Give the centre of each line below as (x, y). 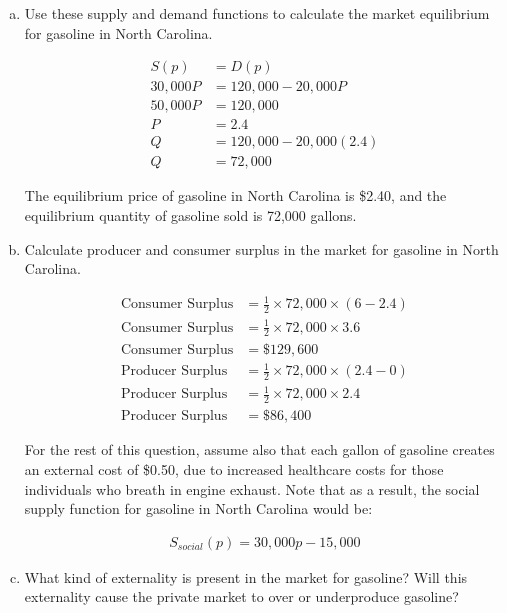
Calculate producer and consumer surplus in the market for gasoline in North (261, 248)
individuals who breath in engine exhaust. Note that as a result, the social (252, 488)
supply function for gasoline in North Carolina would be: (198, 508)
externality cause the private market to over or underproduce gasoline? (241, 596)
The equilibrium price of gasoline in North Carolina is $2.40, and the (235, 195)
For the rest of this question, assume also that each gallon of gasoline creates (259, 449)
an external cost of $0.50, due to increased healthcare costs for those (234, 468)
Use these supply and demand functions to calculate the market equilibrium (257, 13)
